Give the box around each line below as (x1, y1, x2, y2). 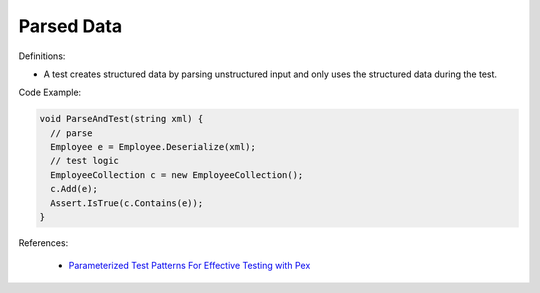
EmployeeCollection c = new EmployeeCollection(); (50, 169, 304, 180)
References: (18, 237, 69, 249)
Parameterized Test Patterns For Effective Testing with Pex (68, 260, 311, 272)
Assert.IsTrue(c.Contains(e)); (50, 197, 204, 209)
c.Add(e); (50, 183, 99, 195)
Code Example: (18, 86, 82, 99)
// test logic (50, 155, 120, 167)
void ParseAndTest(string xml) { (39, 113, 204, 125)
